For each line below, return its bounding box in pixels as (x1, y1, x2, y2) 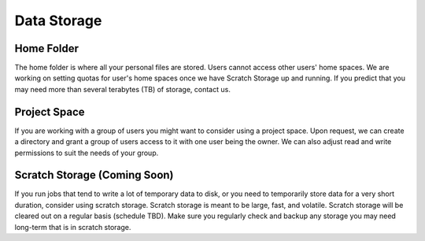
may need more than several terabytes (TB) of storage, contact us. (14, 84, 231, 94)
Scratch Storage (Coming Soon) (14, 169, 174, 182)
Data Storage (14, 12, 102, 29)
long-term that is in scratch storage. (14, 222, 131, 232)
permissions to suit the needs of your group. (14, 148, 159, 158)
